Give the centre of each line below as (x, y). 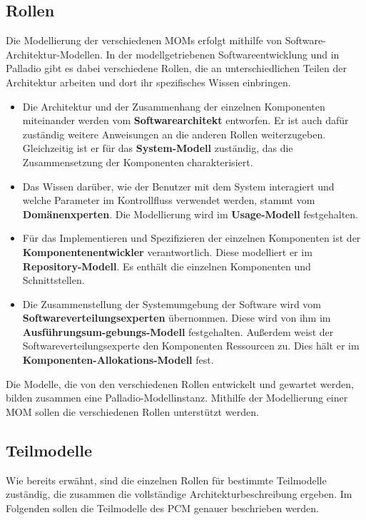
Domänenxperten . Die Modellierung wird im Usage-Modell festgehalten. (190, 214)
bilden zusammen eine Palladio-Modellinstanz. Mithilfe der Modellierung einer (177, 398)
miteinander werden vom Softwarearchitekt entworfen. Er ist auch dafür (185, 120)
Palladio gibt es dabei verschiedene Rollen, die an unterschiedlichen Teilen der (176, 68)
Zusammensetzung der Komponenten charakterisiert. (138, 162)
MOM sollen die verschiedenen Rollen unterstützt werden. (132, 411)
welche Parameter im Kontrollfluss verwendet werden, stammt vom (169, 200)
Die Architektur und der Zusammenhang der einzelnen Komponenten (174, 106)
